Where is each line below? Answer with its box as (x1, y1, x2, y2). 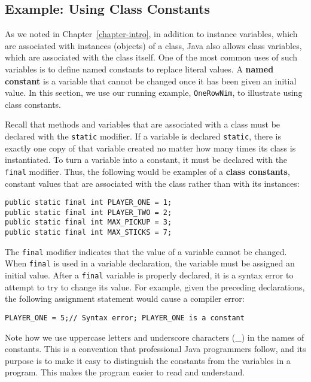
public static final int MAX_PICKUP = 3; (5, 218, 172, 227)
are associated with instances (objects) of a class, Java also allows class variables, (5, 39, 302, 51)
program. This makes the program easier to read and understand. (5, 366, 245, 378)
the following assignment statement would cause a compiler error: (5, 292, 245, 305)
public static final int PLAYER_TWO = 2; (5, 208, 172, 217)
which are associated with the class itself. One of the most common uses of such (5, 51, 298, 63)
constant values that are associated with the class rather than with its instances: (5, 177, 300, 189)
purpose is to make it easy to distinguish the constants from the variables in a (5, 354, 291, 366)
